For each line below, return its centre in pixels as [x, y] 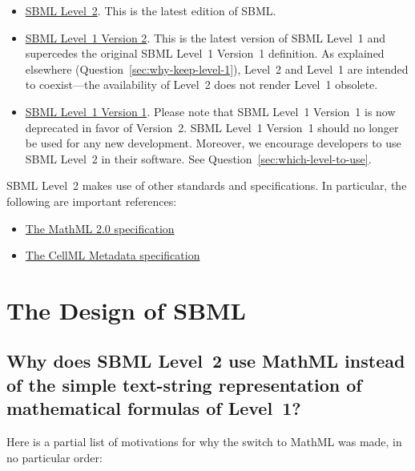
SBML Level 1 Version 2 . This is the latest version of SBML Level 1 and [205, 37]
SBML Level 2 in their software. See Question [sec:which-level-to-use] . [198, 158]
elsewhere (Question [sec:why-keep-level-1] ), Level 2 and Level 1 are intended [217, 68]
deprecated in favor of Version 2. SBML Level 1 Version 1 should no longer [212, 127]
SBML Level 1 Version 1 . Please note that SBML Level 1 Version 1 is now [210, 111]
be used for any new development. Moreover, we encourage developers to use [213, 143]
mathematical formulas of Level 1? [154, 408]
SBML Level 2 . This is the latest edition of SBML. [151, 10]
